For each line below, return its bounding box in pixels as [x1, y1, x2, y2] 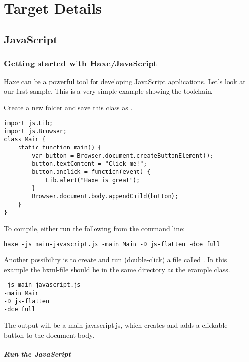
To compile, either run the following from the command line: [4, 223, 185, 234]
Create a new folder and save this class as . [4, 102, 133, 112]
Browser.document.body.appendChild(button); [32, 193, 178, 200]
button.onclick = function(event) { [32, 169, 151, 176]
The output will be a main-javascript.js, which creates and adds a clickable [4, 320, 228, 330]
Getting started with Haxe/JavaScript [4, 57, 157, 69]
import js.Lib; [4, 120, 53, 127]
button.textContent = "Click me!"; [32, 160, 147, 168]
